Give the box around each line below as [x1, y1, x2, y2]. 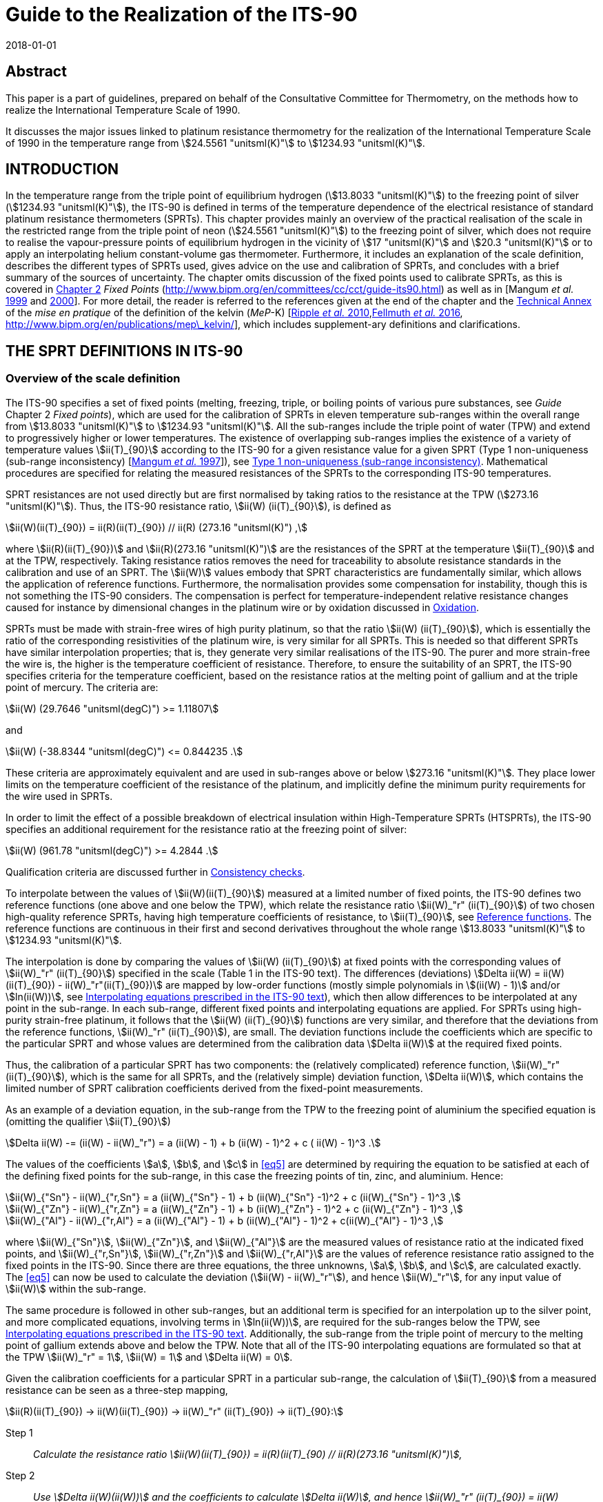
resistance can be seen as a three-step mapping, [6, 1383, 228, 1396]
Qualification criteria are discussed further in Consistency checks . [6, 865, 305, 878]
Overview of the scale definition [6, 371, 181, 386]
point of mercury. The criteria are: [6, 681, 159, 693]
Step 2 [6, 1469, 35, 1481]
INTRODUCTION [6, 161, 119, 178]
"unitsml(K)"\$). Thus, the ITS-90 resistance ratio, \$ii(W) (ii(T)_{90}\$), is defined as [6, 500, 391, 512]
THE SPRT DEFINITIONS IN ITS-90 [6, 342, 243, 360]
